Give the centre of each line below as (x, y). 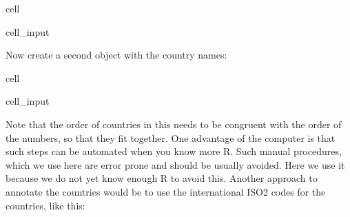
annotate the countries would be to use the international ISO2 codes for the (166, 191)
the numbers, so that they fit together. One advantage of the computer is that (171, 137)
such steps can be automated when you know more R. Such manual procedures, (174, 151)
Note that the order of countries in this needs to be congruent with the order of (174, 124)
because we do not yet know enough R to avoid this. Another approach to (162, 178)
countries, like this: (45, 205)
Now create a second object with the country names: (116, 55)
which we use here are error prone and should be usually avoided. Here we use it (175, 164)
